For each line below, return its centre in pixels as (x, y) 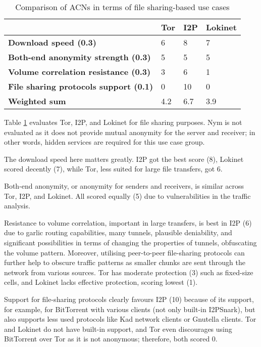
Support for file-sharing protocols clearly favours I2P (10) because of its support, (129, 299)
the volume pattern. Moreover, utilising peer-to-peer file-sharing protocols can (124, 252)
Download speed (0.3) (52, 42)
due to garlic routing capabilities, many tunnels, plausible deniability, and (118, 232)
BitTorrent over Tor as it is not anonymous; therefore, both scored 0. (111, 339)
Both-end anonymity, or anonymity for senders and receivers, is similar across (124, 185)
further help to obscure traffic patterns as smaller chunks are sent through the (125, 262)
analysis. (17, 206)
